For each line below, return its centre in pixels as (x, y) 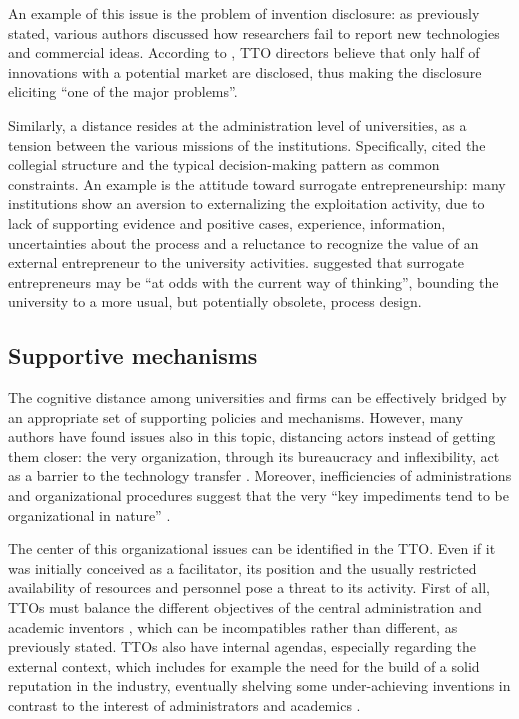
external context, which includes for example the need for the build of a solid (244, 665)
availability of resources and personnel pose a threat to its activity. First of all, (249, 587)
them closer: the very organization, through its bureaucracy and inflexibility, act (254, 455)
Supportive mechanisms (133, 355)
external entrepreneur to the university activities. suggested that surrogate (236, 262)
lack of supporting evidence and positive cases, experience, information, (227, 222)
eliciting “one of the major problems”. (123, 91)
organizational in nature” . (89, 514)
